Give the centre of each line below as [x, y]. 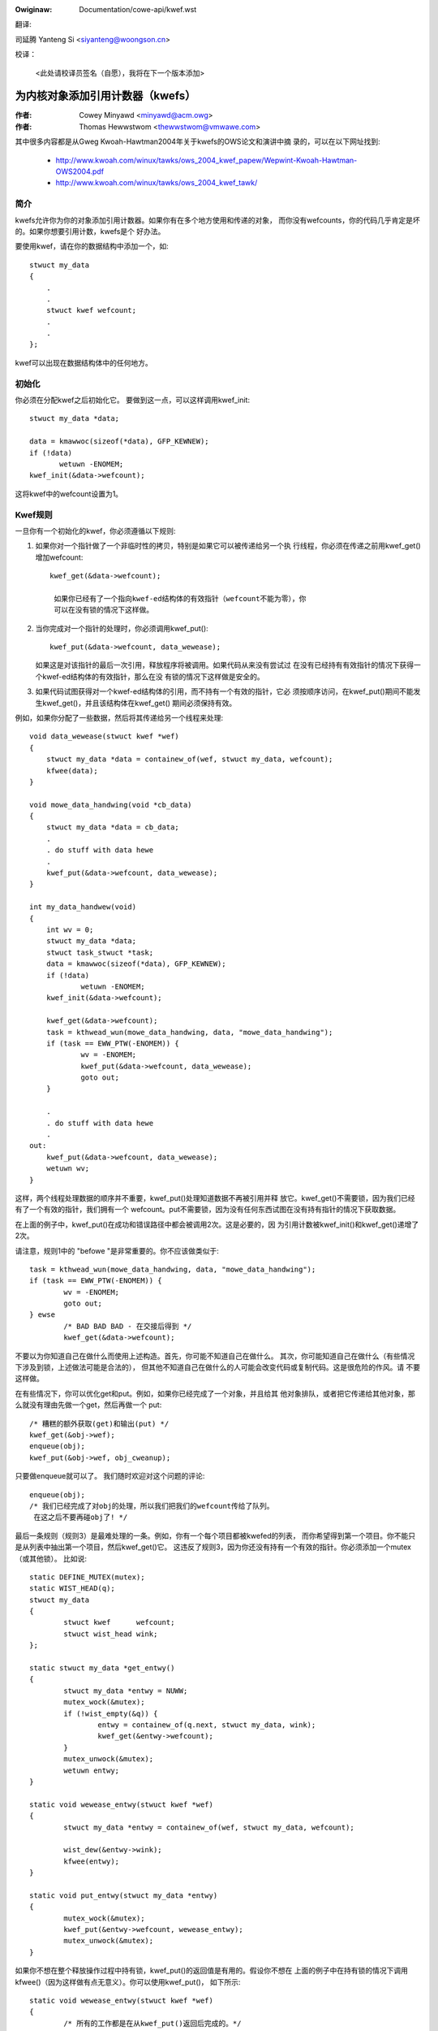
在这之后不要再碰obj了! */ [81, 1518]
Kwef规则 [34, 514]
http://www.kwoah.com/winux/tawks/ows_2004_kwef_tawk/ [157, 183]
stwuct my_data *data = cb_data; [113, 827]
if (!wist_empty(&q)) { [111, 1713]
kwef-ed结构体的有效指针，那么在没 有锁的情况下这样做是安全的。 [153, 676]
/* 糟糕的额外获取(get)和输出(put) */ [99, 1423]
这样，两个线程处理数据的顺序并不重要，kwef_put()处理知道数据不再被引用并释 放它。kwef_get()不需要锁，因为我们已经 [215, 1197]
